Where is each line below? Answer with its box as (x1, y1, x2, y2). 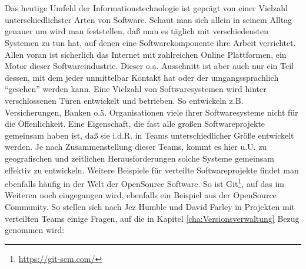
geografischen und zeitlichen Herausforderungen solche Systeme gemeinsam (5, 152, 274, 164)
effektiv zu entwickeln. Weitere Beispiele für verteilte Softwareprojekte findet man (5, 163, 299, 176)
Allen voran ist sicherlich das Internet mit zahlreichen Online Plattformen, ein (5, 48, 287, 60)
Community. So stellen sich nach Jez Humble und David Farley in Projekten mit (5, 200, 295, 212)
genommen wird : (5, 224, 65, 236)
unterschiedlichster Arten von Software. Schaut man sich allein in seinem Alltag (5, 13, 292, 25)
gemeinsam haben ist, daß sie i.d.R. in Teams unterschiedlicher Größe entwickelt (5, 129, 294, 141)
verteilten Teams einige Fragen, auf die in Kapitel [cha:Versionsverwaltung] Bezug (5, 212, 300, 224)
